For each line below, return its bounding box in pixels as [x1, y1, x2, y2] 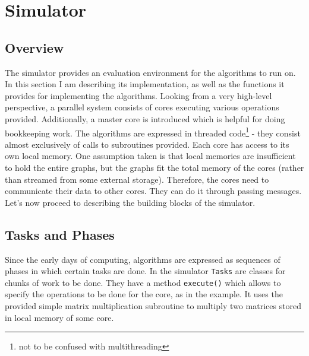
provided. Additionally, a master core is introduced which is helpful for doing [5, 112, 285, 125]
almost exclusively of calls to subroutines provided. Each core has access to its [5, 138, 289, 150]
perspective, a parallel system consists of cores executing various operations [5, 101, 279, 113]
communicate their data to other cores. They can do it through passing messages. [5, 185, 302, 197]
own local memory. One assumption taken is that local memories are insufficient [5, 150, 296, 162]
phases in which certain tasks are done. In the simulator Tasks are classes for [5, 265, 286, 277]
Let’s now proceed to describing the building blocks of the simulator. [5, 196, 256, 208]
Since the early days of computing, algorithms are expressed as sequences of [5, 253, 280, 265]
